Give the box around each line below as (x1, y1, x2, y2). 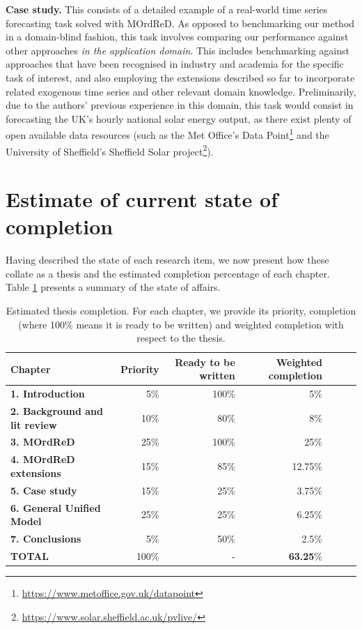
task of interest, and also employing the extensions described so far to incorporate (6, 70, 355, 84)
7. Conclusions (10, 531, 81, 545)
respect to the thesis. (136, 331, 226, 345)
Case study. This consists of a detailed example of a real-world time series (6, 2, 328, 16)
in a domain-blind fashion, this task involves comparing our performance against (6, 29, 349, 44)
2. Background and (10, 404, 104, 418)
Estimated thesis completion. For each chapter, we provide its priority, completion (6, 303, 356, 317)
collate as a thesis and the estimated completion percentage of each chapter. (6, 266, 330, 280)
